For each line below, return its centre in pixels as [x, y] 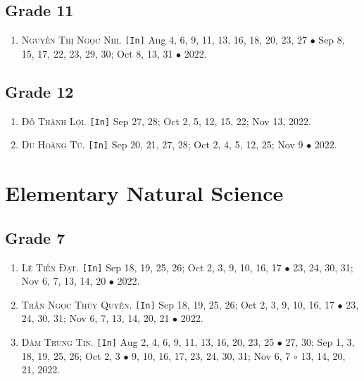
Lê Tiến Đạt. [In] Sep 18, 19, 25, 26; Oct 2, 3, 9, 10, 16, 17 [151, 267]
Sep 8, [332, 40]
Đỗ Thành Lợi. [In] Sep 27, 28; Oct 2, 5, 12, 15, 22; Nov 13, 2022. [166, 121]
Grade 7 [35, 237]
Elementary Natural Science [144, 193]
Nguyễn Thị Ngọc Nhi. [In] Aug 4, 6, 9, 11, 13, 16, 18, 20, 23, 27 [164, 40]
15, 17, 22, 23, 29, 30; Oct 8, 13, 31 [97, 53]
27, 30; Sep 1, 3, [320, 342]
